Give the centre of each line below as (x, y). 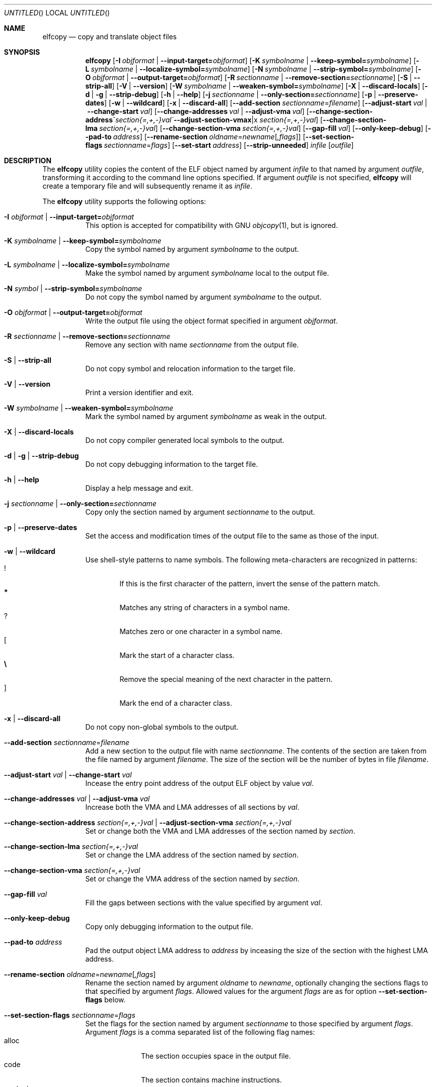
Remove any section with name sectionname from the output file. (192, 345)
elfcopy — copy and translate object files (110, 37)
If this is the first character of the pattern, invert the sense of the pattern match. (250, 584)
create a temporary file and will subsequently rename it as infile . (147, 186)
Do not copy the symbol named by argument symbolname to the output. (203, 297)
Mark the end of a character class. (176, 703)
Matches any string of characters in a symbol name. (205, 607)
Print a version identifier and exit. (139, 392)
